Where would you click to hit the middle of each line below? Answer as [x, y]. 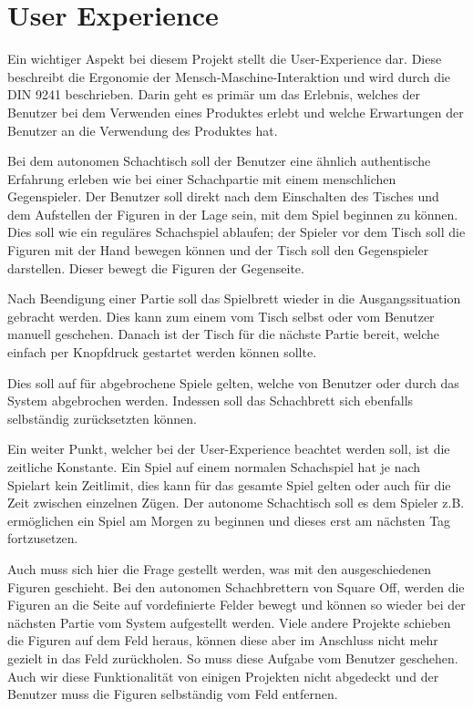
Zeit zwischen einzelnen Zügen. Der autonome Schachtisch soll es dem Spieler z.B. [236, 503]
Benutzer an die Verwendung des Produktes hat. [143, 130]
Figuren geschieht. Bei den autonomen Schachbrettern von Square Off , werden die [236, 586]
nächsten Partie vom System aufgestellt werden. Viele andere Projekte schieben [229, 622]
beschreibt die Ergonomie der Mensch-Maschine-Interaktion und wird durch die [229, 76]
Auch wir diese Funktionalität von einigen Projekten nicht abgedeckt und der [223, 676]
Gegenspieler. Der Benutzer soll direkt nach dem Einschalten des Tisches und [223, 196]
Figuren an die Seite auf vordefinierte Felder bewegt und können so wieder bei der [236, 605]
